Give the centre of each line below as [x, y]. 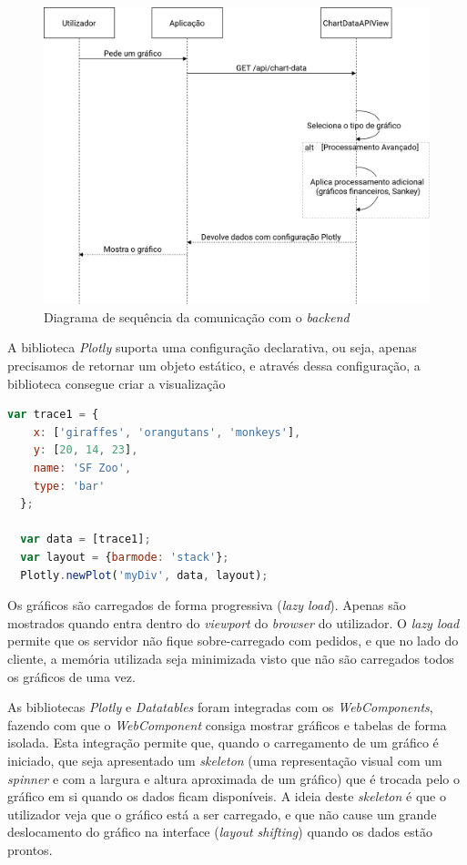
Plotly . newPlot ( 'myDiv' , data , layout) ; [144, 575]
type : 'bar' [69, 486]
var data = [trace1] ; [86, 539]
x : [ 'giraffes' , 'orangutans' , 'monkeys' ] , [167, 432]
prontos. [30, 849]
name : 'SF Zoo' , [82, 468]
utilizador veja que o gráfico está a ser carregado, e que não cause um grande [222, 814]
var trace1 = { [53, 415]
